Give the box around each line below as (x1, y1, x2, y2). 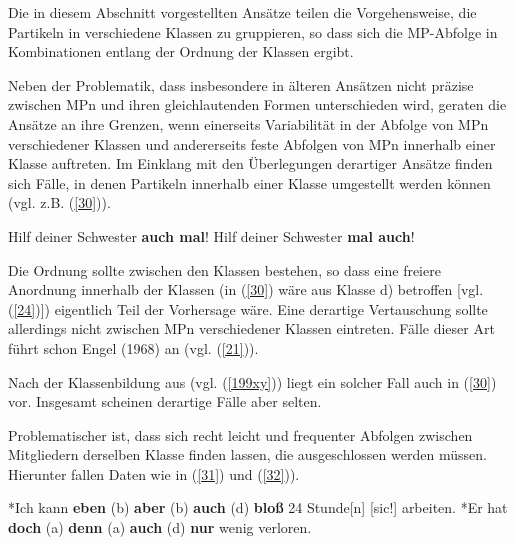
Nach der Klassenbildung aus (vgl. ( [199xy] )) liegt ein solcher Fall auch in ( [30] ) (8, 371, 497, 392)
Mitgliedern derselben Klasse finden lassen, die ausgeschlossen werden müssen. (8, 444, 487, 465)
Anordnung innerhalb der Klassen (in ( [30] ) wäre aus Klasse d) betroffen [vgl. (8, 279, 484, 300)
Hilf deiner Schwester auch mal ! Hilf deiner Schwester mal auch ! (8, 225, 415, 246)
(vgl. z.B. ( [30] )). (8, 192, 111, 213)
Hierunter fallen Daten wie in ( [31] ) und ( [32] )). (8, 463, 300, 484)
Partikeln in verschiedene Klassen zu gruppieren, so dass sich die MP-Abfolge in (8, 21, 498, 42)
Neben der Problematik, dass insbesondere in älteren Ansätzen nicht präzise (8, 74, 474, 95)
